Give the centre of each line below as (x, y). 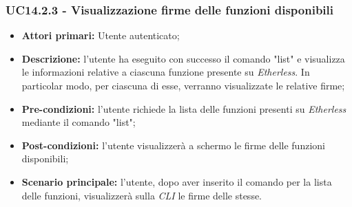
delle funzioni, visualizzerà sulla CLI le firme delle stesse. (142, 195)
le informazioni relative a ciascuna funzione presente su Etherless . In (166, 72)
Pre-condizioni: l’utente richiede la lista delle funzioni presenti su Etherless (184, 108)
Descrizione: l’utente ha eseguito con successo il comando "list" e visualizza (183, 58)
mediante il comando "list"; (79, 122)
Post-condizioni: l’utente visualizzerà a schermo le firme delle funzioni (173, 145)
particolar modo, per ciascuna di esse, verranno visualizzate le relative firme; (183, 85)
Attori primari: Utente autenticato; (101, 35)
